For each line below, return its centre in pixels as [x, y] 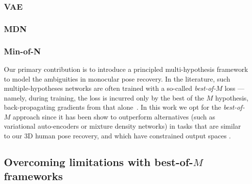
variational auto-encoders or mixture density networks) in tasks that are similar [123, 126]
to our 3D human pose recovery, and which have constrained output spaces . [118, 136]
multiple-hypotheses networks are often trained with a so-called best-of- [110, 88]
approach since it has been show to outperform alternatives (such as [114, 116]
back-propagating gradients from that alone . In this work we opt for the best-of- [124, 107]
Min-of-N [22, 51]
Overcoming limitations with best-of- [99, 162]
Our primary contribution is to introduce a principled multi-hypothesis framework [126, 69]
